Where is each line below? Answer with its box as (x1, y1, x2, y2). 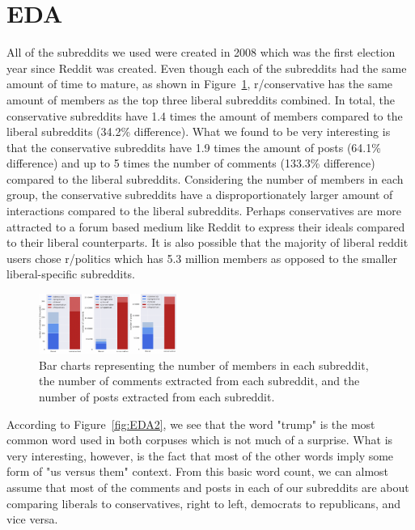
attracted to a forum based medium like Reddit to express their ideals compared (6, 218, 405, 235)
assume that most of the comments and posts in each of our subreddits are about (6, 479, 409, 496)
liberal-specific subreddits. (6, 265, 135, 282)
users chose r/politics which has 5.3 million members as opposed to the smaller (6, 249, 398, 266)
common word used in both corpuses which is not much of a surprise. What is (6, 431, 393, 448)
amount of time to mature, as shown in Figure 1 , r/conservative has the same (6, 75, 393, 92)
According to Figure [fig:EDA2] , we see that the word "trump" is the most (6, 415, 375, 432)
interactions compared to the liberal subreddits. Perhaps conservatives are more (6, 202, 401, 219)
